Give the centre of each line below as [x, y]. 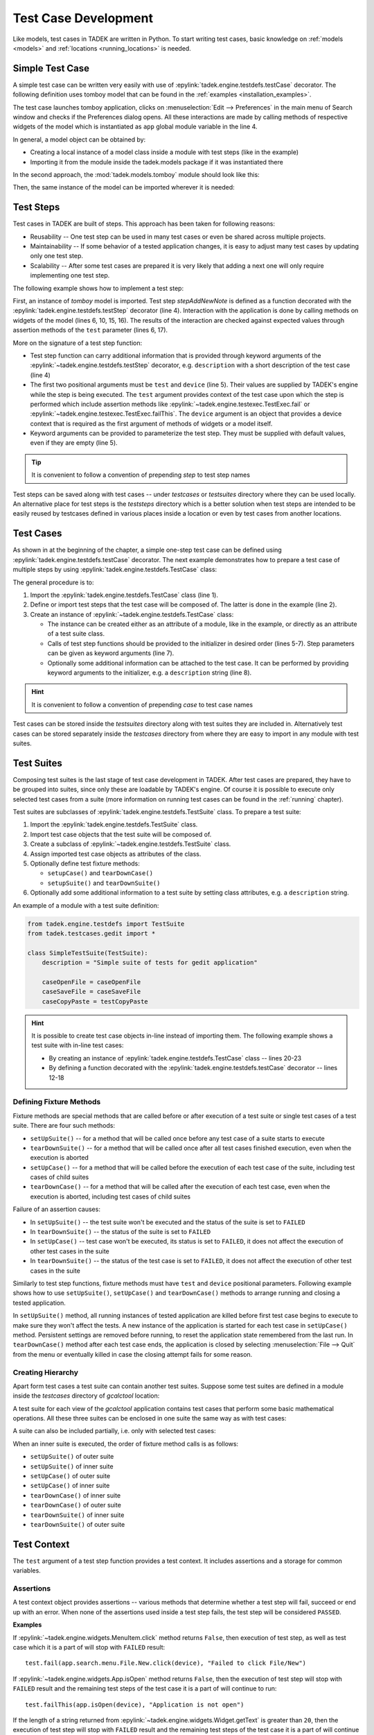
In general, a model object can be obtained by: [79, 139]
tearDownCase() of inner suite [75, 1495]
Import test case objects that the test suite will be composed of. [121, 834]
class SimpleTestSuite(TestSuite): [88, 953]
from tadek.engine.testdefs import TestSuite [106, 924]
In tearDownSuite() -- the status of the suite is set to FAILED [121, 1232]
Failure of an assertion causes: [56, 1209]
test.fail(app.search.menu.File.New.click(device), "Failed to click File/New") [166, 1663]
